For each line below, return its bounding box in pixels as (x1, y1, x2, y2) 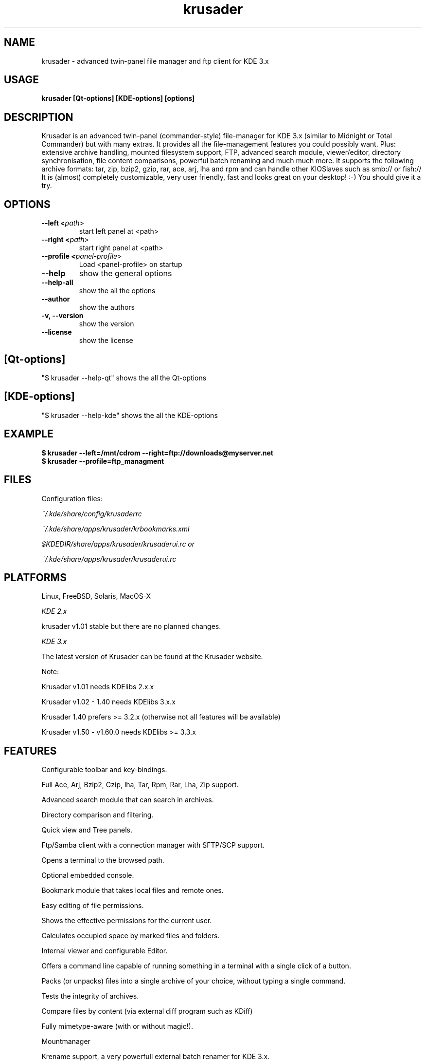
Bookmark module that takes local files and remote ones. (41, 886, 224, 895)
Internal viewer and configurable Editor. (41, 947, 168, 955)
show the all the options (79, 286, 156, 295)
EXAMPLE (4, 428, 53, 440)
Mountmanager (41, 1037, 90, 1046)
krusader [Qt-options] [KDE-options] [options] (41, 94, 195, 103)
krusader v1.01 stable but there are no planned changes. (41, 622, 221, 631)
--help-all (41, 278, 73, 287)
